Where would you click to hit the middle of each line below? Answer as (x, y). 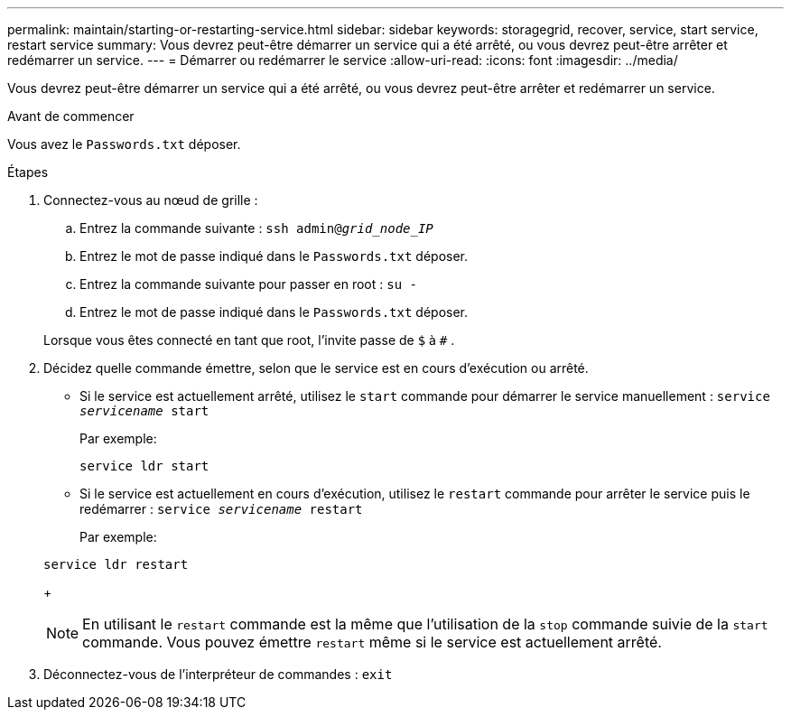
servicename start (144, 411)
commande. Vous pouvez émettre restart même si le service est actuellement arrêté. (372, 642)
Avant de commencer (71, 116)
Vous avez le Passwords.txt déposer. (124, 144)
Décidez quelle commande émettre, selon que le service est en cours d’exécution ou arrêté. (316, 368)
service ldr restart (116, 564)
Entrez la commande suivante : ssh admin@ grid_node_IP (256, 228)
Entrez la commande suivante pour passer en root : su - (248, 284)
